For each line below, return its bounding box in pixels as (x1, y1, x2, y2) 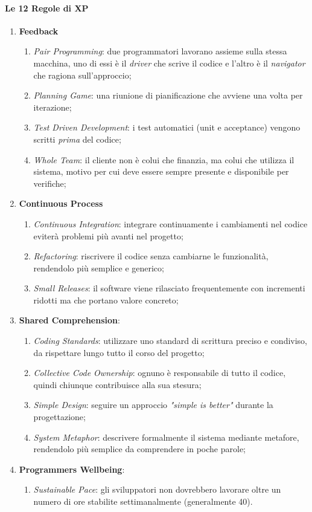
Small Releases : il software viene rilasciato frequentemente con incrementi (33, 282, 305, 294)
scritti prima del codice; (33, 132, 121, 145)
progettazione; (33, 410, 86, 423)
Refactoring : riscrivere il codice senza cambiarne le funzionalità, (33, 250, 269, 262)
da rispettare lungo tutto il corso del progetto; (33, 346, 205, 358)
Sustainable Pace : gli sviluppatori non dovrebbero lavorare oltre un (33, 483, 281, 496)
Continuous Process (19, 197, 103, 210)
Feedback (19, 24, 59, 37)
